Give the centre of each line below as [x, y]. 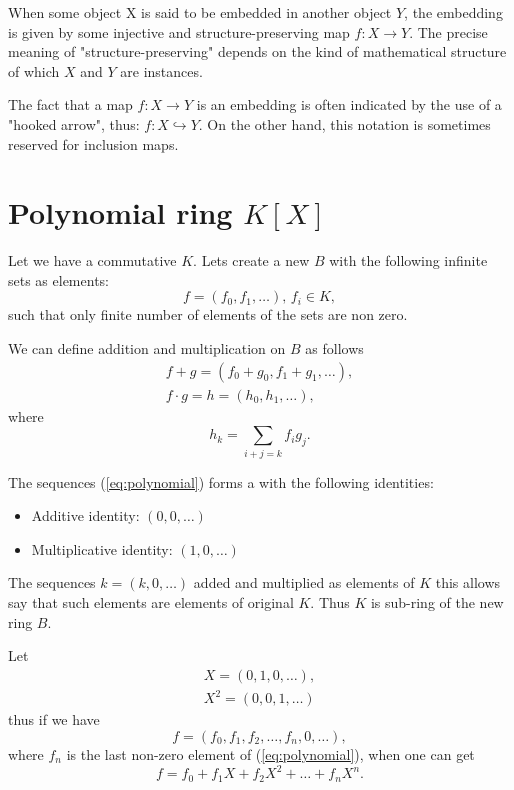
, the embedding [453, 12]
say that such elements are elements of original [151, 602]
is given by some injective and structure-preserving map [179, 31]
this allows [468, 582]
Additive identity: [85, 515]
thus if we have [54, 719]
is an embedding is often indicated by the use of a [349, 104]
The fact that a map [70, 104]
